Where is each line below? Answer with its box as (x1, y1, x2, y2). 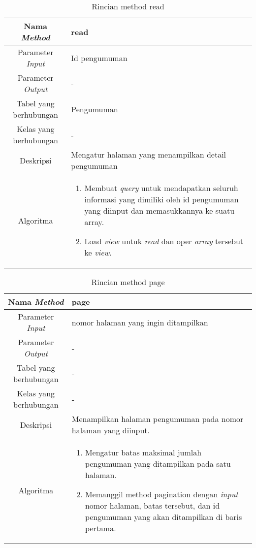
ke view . (84, 247, 112, 258)
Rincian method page (91, 276, 165, 288)
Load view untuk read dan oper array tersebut (84, 235, 244, 247)
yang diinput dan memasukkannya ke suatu (84, 205, 235, 216)
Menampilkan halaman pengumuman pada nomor (71, 413, 244, 424)
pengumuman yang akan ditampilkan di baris (85, 511, 242, 522)
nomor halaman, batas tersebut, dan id (85, 500, 220, 511)
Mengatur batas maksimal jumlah (85, 447, 202, 458)
